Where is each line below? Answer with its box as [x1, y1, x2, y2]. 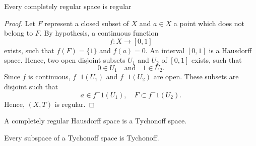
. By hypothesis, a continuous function [39, 28, 159, 38]
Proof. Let [4, 18, 35, 28]
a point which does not [173, 18, 244, 28]
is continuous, [28, 71, 71, 82]
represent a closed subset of [44, 18, 129, 28]
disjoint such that [4, 81, 58, 92]
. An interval [145, 45, 185, 55]
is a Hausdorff [209, 45, 252, 55]
